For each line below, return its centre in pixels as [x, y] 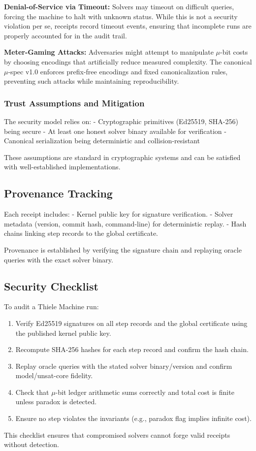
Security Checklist [51, 286]
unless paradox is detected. [56, 402]
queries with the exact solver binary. [59, 259]
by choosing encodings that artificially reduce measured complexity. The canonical [128, 61]
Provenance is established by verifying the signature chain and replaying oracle [123, 249]
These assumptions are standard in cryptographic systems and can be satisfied [122, 157]
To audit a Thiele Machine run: [51, 306]
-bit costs [234, 52]
